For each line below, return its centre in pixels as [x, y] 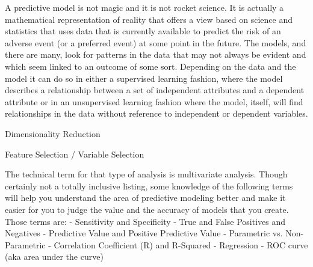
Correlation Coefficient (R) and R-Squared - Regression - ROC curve [181, 244]
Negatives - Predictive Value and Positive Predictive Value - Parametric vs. [144, 233]
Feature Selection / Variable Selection [75, 154]
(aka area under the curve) [54, 256]
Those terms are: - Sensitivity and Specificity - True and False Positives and [145, 221]
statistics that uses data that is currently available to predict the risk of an [143, 31]
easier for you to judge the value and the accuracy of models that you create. [147, 209]
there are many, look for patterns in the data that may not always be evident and [156, 54]
